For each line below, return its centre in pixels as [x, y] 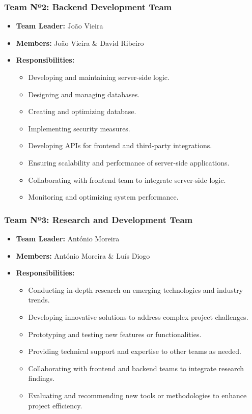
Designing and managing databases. [84, 94]
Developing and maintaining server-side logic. [99, 77]
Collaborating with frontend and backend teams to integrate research [136, 368]
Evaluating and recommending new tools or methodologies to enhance [137, 395]
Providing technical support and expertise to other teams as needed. [135, 351]
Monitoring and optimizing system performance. [103, 197]
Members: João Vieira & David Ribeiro [80, 43]
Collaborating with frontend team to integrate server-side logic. [127, 180]
